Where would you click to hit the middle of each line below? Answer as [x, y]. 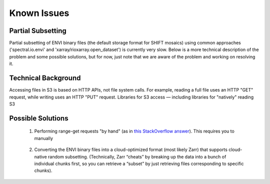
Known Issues [39, 13]
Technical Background [45, 78]
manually [44, 138]
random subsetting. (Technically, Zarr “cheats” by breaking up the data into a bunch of [137, 156]
